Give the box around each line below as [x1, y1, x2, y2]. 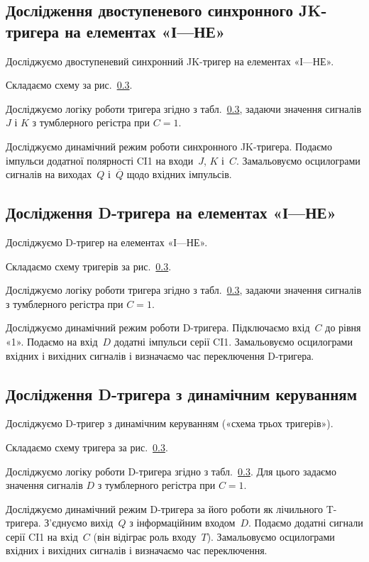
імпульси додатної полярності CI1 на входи [6, 153, 194, 167]
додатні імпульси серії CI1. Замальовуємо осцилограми [114, 334, 353, 348]
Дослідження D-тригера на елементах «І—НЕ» [6, 202, 337, 224]
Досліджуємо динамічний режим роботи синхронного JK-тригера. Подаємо [6, 138, 332, 153]
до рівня [325, 320, 361, 335]
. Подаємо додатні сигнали [248, 515, 363, 530]
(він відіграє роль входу [93, 529, 197, 544]
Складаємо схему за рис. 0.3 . [6, 77, 133, 92]
